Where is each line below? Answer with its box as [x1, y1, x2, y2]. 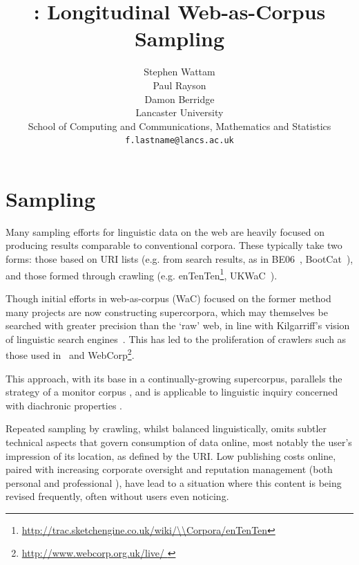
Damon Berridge [144, 91, 215, 106]
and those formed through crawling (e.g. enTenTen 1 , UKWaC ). [6, 266, 278, 282]
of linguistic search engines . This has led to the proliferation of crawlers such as [6, 331, 347, 346]
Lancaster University [135, 105, 224, 120]
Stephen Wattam [144, 64, 215, 79]
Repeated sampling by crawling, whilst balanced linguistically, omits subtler [6, 421, 327, 436]
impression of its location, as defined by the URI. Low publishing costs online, [6, 448, 336, 463]
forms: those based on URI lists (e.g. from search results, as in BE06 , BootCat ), [6, 252, 353, 266]
